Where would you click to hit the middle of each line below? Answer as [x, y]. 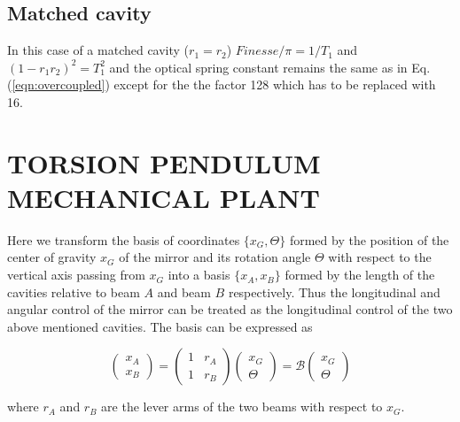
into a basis [199, 275]
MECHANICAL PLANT [164, 197]
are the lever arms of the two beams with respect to [242, 407]
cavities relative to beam [74, 292]
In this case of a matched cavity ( [98, 50]
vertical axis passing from [76, 275]
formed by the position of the [369, 239]
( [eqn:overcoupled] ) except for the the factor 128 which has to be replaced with [222, 84]
